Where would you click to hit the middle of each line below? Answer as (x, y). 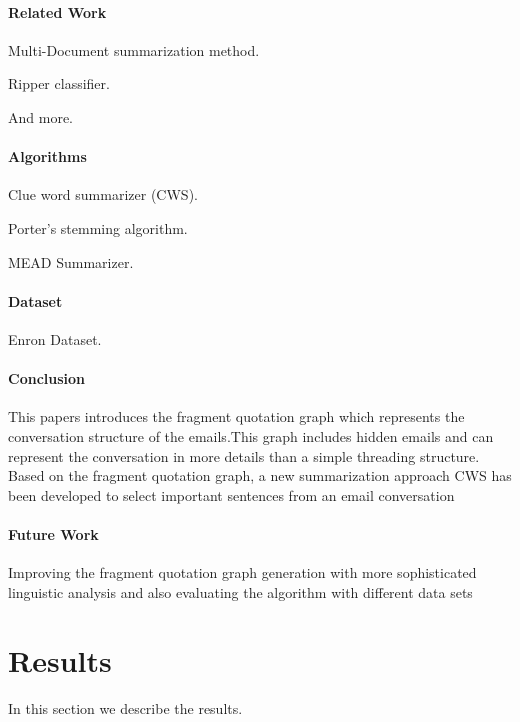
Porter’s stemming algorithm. (98, 227)
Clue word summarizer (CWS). (103, 194)
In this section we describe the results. (125, 708)
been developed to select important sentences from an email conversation (231, 494)
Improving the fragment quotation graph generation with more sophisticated (242, 572)
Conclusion (47, 378)
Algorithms (47, 156)
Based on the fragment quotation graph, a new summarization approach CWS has (260, 475)
